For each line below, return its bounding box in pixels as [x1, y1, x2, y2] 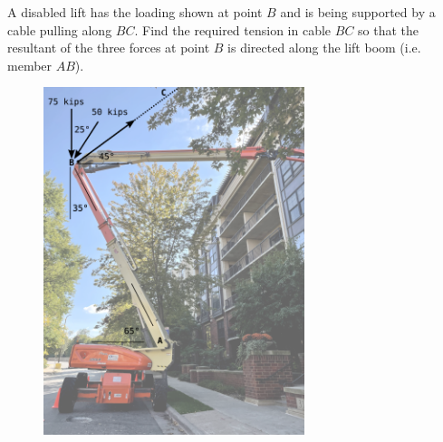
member [7, 55, 53, 74]
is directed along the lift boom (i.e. [227, 38, 421, 57]
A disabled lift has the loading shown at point [7, 3, 263, 21]
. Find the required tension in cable [134, 20, 332, 39]
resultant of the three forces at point [7, 38, 210, 57]
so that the [358, 20, 419, 39]
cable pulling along [7, 20, 112, 39]
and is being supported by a [280, 3, 436, 21]
